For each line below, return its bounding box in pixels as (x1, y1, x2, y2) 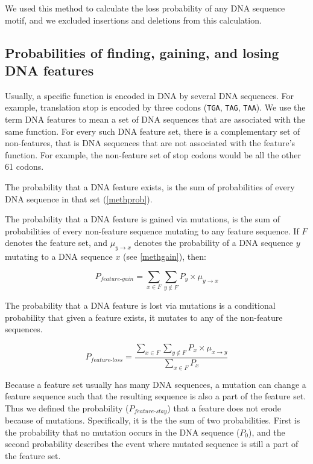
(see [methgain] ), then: (123, 250, 206, 263)
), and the (248, 425, 285, 438)
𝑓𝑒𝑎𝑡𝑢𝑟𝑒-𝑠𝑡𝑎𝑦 (134, 408, 167, 415)
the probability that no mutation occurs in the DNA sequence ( (5, 425, 240, 438)
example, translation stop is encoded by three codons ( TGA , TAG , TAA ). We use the (5, 101, 306, 114)
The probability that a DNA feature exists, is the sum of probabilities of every (5, 181, 295, 193)
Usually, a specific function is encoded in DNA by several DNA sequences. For (5, 89, 294, 101)
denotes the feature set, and (5, 236, 108, 249)
